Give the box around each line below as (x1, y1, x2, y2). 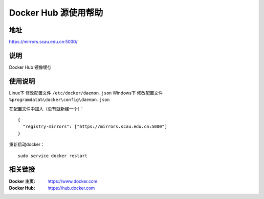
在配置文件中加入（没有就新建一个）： (9, 105, 84, 112)
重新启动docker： (9, 141, 45, 147)
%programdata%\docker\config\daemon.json (9, 97, 110, 102)
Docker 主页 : (9, 178, 35, 184)
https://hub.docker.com (47, 185, 95, 191)
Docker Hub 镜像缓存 (9, 64, 52, 70)
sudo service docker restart (18, 153, 88, 159)
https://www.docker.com (47, 178, 98, 184)
